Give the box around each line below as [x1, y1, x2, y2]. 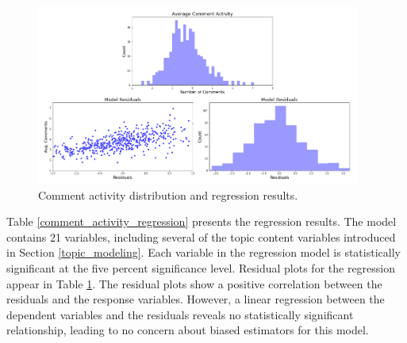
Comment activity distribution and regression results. [38, 186, 298, 203]
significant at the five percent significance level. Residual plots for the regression [6, 260, 396, 276]
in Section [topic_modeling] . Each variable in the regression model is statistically [6, 244, 401, 261]
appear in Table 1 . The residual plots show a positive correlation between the [6, 275, 382, 292]
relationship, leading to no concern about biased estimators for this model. [6, 322, 369, 338]
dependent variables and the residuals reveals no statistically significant [6, 306, 354, 322]
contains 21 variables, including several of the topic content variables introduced [6, 228, 396, 245]
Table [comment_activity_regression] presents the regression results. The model [6, 213, 397, 230]
